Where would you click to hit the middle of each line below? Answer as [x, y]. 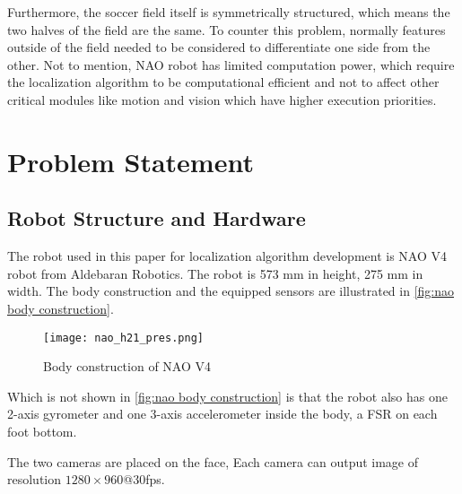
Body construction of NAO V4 [127, 366]
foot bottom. [42, 431]
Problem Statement [131, 161]
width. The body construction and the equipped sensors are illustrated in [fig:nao [231, 291]
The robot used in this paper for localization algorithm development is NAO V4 [227, 256]
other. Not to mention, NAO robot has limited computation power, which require [231, 64]
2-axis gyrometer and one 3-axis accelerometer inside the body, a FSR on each [222, 414]
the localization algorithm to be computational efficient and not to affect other [223, 82]
